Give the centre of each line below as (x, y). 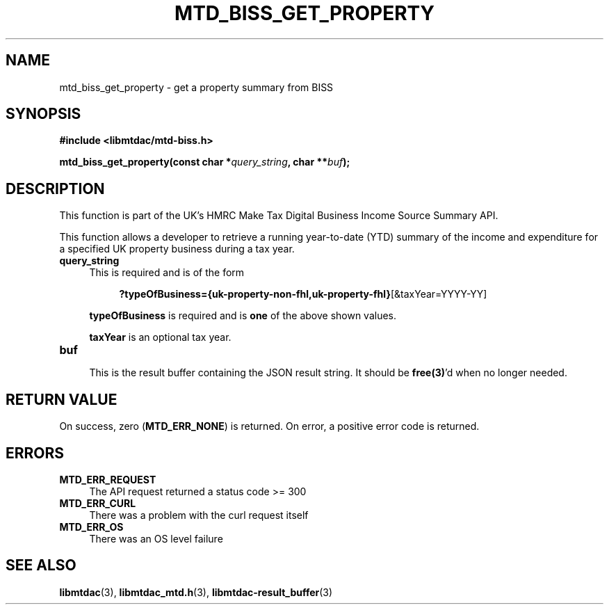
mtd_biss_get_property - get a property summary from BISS (196, 87)
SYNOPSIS (43, 114)
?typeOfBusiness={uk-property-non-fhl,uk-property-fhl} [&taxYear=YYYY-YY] (303, 294)
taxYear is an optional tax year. (160, 337)
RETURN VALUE (62, 399)
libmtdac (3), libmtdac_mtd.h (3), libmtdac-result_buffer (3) (196, 592)
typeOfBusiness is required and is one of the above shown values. (243, 316)
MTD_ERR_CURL (98, 503)
